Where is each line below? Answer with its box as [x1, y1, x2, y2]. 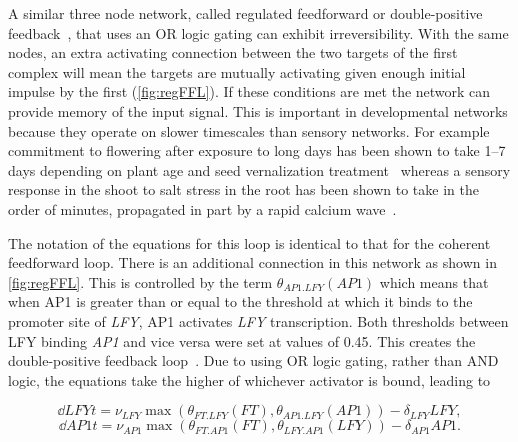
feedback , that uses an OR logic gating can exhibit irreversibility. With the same [8, 22, 509, 43]
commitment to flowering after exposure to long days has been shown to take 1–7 [8, 140, 506, 161]
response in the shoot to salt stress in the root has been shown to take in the [8, 179, 479, 200]
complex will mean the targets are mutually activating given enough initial [8, 61, 466, 82]
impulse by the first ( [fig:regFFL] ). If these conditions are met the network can [8, 81, 491, 102]
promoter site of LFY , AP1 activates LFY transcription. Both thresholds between [8, 310, 509, 331]
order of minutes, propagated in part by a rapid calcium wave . [8, 198, 397, 219]
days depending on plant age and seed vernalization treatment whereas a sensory [8, 159, 511, 180]
